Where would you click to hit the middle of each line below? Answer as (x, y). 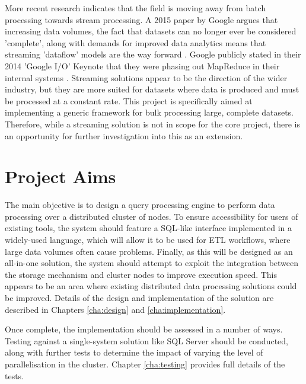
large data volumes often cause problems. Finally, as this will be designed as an (149, 251)
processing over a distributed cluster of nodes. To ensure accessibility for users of (152, 216)
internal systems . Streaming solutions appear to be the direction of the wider (146, 77)
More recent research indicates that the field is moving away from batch (136, 8)
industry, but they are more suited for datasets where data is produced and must (152, 89)
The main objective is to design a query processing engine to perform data (140, 205)
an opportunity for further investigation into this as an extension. (124, 135)
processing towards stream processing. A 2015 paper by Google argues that (141, 19)
